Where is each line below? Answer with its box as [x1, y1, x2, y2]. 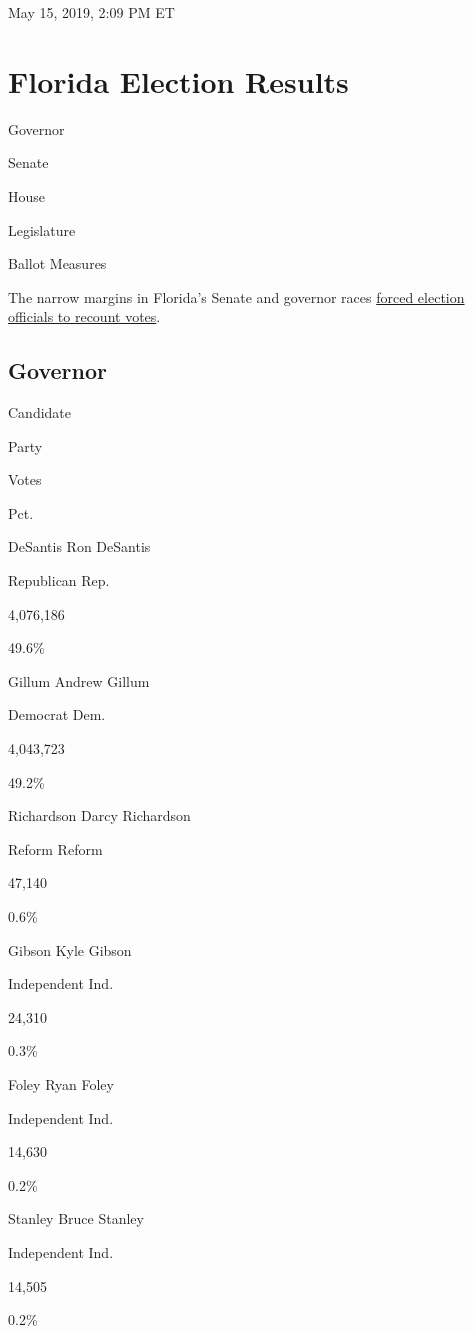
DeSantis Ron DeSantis [8, 536, 151, 557]
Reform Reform [8, 838, 103, 859]
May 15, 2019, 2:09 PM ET [8, 2, 175, 22]
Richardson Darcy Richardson [8, 805, 191, 826]
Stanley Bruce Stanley [8, 1208, 144, 1229]
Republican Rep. [8, 570, 110, 591]
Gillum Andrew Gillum [8, 670, 150, 691]
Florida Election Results [8, 60, 349, 101]
